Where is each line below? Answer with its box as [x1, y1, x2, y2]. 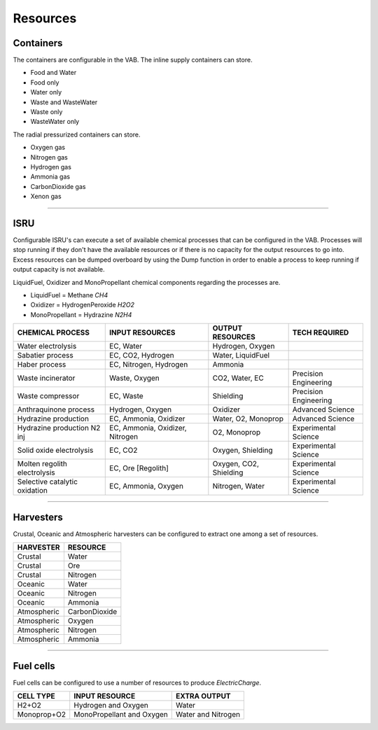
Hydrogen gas [30, 162, 71, 171]
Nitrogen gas [30, 153, 68, 161]
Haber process [17, 360, 66, 370]
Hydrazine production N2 [17, 423, 101, 433]
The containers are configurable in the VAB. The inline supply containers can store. [13, 56, 253, 64]
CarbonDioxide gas [30, 182, 86, 190]
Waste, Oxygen [109, 373, 160, 383]
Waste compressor [17, 391, 80, 401]
